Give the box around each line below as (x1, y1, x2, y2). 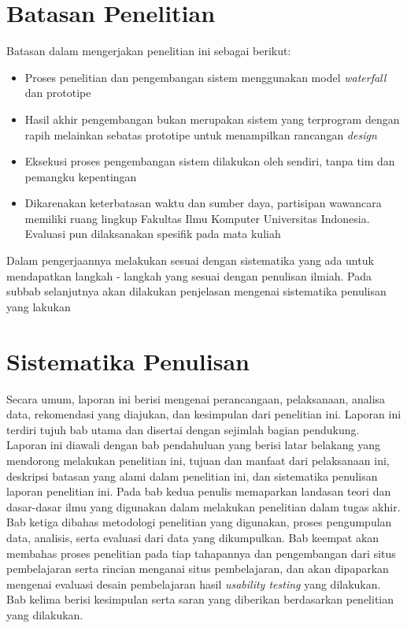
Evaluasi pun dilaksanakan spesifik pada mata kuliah (24, 225, 281, 242)
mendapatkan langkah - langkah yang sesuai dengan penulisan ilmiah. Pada (6, 267, 372, 284)
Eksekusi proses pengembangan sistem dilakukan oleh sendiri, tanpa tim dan (24, 153, 395, 169)
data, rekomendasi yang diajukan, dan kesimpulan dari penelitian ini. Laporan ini (6, 406, 401, 422)
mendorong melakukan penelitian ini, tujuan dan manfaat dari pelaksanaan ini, (6, 451, 390, 468)
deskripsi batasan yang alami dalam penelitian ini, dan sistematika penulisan (6, 467, 378, 484)
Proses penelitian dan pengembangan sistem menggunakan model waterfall (24, 69, 387, 85)
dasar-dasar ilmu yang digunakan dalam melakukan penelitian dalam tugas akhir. (6, 498, 401, 515)
